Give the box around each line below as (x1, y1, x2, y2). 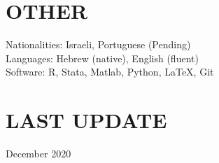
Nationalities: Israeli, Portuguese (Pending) (6, 37, 191, 52)
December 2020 (6, 146, 71, 161)
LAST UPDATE (6, 106, 167, 134)
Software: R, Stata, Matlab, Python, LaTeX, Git (6, 64, 214, 79)
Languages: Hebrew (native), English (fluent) (6, 50, 199, 65)
